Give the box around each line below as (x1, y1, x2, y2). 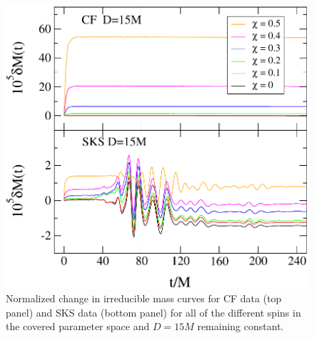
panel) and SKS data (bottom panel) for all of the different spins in (6, 304, 301, 319)
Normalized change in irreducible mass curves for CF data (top (6, 291, 282, 306)
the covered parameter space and (6, 319, 150, 334)
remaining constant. (197, 319, 284, 334)
